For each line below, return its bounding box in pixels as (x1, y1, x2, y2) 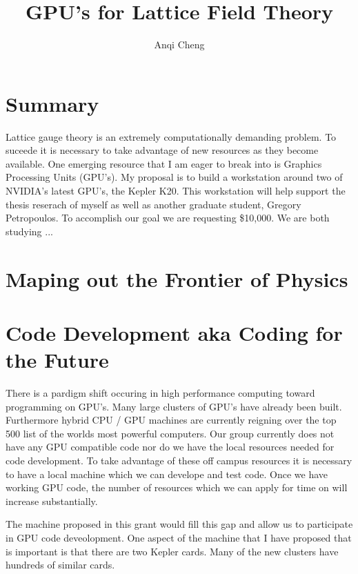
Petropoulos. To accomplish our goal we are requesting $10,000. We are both (6, 210, 330, 225)
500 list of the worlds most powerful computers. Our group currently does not (6, 426, 335, 440)
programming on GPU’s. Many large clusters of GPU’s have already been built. (6, 399, 342, 413)
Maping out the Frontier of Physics (6, 264, 348, 293)
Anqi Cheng (154, 37, 205, 52)
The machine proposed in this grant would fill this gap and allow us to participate (6, 517, 353, 531)
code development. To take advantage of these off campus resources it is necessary (6, 453, 352, 468)
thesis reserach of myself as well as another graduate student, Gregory (6, 197, 301, 211)
